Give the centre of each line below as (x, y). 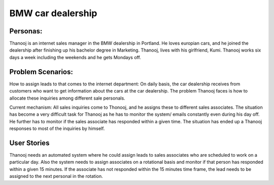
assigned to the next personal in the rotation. (56, 176)
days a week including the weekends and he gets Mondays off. (75, 57)
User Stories (29, 143)
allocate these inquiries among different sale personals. (67, 98)
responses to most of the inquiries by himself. (57, 128)
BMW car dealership (53, 13)
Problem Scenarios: (41, 72)
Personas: (26, 31)
